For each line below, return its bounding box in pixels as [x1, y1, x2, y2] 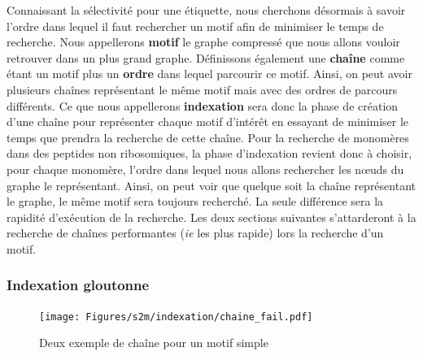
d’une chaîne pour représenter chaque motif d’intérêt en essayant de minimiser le [7, 113, 409, 130]
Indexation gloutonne [7, 275, 150, 295]
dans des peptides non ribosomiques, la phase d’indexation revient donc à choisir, [7, 145, 412, 162]
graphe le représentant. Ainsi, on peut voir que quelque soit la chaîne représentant [7, 176, 416, 193]
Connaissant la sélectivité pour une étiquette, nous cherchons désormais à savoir [7, 2, 406, 18]
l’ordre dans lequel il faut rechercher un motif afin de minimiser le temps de [7, 17, 384, 34]
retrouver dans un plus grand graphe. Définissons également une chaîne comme [7, 49, 405, 66]
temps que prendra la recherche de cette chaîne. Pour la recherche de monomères [7, 128, 409, 145]
